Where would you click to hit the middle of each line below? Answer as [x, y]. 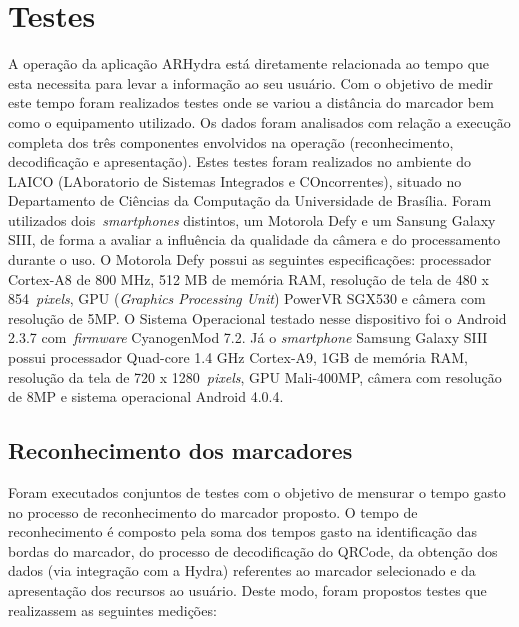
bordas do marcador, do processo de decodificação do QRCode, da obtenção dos [253, 550]
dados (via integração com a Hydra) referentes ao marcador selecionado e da [242, 570]
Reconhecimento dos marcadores [180, 450]
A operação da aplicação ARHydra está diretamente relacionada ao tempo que [249, 63]
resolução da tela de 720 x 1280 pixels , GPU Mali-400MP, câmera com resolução [255, 376]
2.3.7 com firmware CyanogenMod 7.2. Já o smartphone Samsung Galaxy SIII [248, 337]
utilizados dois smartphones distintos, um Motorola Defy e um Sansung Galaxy [252, 219]
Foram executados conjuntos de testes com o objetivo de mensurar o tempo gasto [257, 492]
